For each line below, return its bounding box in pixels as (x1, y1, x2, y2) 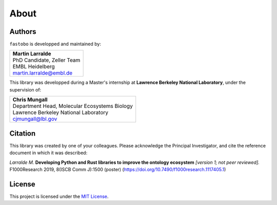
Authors (9, 27, 36, 36)
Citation (9, 129, 36, 138)
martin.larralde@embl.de (12, 69, 73, 77)
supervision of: (9, 86, 42, 92)
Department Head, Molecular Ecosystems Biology (12, 103, 133, 110)
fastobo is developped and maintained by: (9, 41, 101, 47)
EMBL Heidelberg (12, 63, 55, 70)
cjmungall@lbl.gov (12, 116, 57, 123)
